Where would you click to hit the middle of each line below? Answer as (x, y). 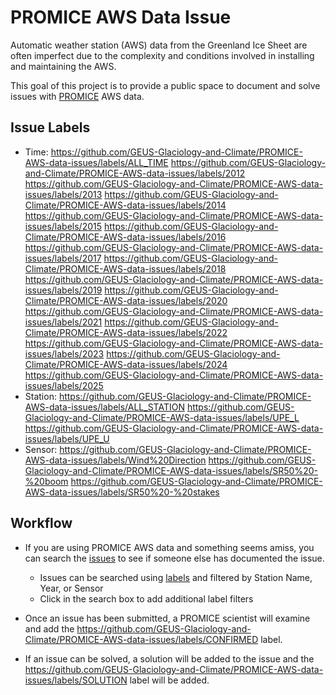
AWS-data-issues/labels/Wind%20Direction (115, 460)
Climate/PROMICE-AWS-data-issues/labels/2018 (125, 268)
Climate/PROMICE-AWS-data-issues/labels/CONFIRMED (141, 639)
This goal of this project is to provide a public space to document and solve (165, 85)
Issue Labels (50, 127)
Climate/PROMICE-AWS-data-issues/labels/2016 (125, 237)
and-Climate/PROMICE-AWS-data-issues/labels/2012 (135, 173)
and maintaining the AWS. (63, 66)
